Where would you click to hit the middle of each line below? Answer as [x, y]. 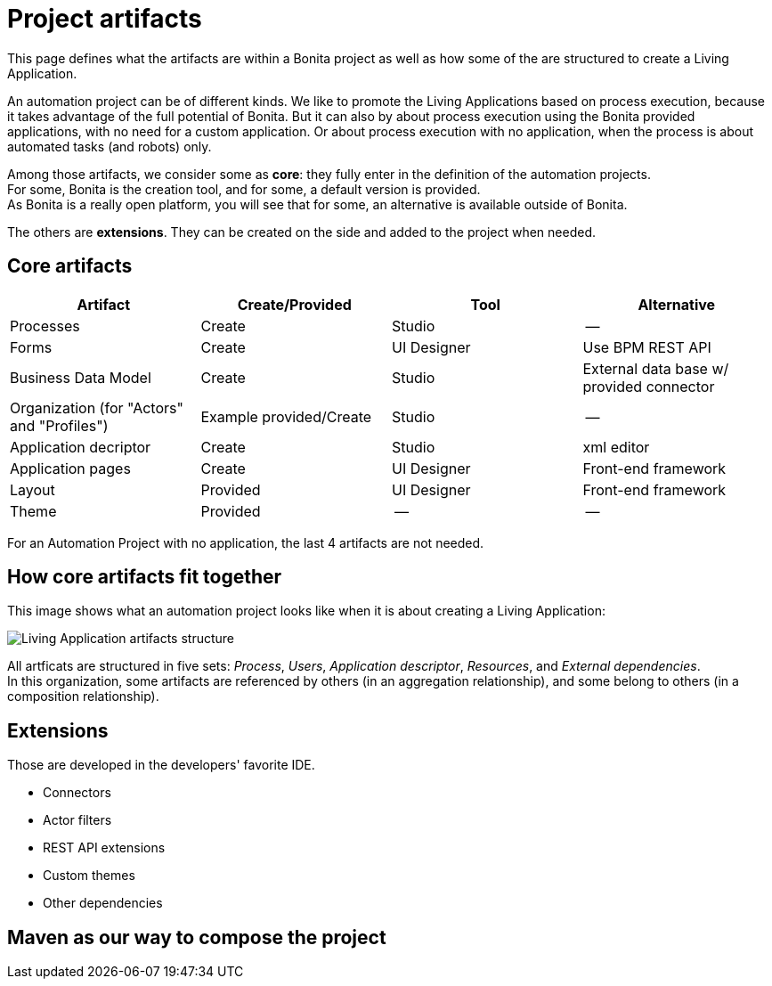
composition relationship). [83, 697]
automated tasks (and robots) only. [110, 146]
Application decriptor [81, 447]
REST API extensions [104, 848]
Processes [45, 326]
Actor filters [77, 820]
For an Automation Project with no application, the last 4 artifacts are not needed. [246, 542]
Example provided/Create [286, 416]
